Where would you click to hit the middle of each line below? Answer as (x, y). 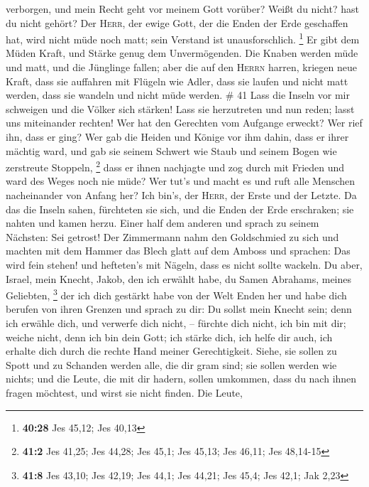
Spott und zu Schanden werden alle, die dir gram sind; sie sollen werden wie (171, 364)
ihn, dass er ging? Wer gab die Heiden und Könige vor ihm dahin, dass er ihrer (177, 137)
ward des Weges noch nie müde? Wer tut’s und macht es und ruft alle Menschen (181, 181)
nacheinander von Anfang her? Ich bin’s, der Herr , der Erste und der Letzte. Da (181, 195)
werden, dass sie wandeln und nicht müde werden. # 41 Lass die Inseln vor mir (178, 95)
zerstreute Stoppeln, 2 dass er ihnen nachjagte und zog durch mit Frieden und (175, 166)
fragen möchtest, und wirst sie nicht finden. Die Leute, (124, 392)
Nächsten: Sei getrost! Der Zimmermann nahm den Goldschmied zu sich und (172, 236)
